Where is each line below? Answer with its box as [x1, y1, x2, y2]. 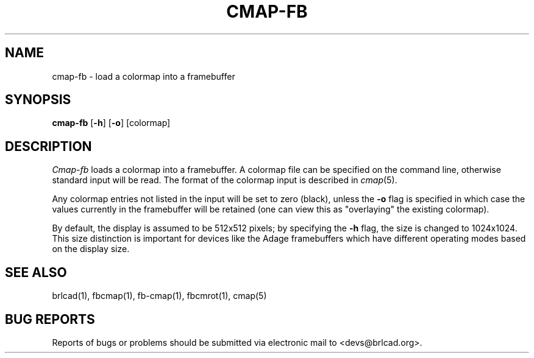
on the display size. [52, 244, 130, 254]
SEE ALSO [5, 264, 67, 280]
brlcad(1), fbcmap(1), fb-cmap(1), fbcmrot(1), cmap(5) [52, 290, 267, 301]
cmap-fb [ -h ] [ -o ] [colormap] [52, 118, 171, 128]
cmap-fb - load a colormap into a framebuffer [52, 71, 235, 82]
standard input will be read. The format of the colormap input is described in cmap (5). [52, 175, 397, 186]
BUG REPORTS [5, 311, 95, 327]
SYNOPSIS [5, 92, 71, 108]
